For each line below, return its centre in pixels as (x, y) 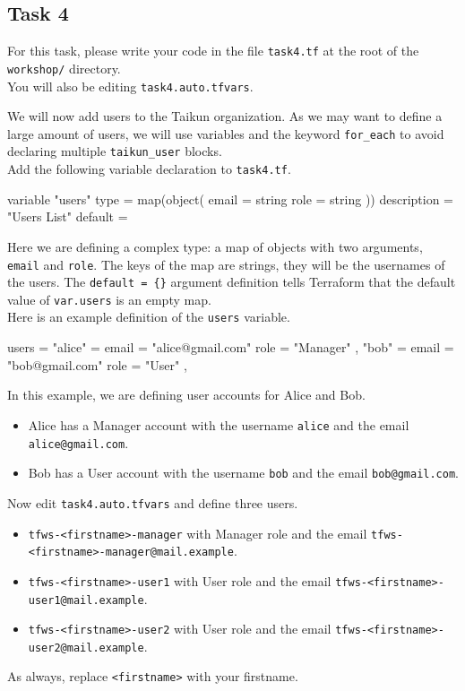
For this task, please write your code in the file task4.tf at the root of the (213, 51)
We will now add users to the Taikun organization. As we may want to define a (225, 116)
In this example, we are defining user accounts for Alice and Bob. (186, 395)
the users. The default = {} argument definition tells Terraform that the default (232, 282)
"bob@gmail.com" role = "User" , (97, 364)
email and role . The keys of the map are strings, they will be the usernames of (226, 264)
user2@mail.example (86, 648)
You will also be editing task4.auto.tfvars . (130, 86)
